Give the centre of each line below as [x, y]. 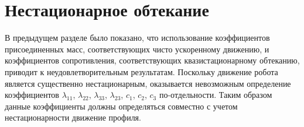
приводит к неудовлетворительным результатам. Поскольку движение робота [141, 71]
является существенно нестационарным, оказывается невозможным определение [148, 83]
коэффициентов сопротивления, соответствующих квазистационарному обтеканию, [152, 60]
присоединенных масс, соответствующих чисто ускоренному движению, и [137, 49]
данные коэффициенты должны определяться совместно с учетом [121, 106]
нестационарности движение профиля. [73, 117]
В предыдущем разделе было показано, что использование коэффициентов [137, 38]
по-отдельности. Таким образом [216, 95]
